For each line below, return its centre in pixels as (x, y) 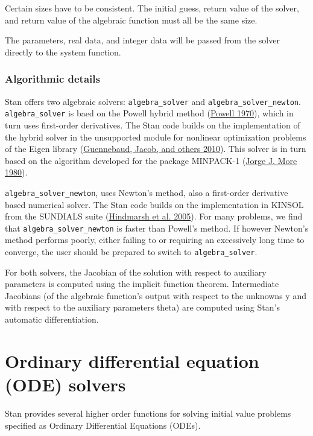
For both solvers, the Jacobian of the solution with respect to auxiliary (136, 272)
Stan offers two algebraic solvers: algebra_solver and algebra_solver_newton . (153, 101)
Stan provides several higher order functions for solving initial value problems (148, 413)
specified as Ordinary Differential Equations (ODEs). (103, 425)
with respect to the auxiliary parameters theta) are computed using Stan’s (142, 307)
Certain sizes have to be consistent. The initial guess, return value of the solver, (152, 8)
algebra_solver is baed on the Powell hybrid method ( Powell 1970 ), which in (149, 113)
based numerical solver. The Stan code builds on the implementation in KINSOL (154, 204)
